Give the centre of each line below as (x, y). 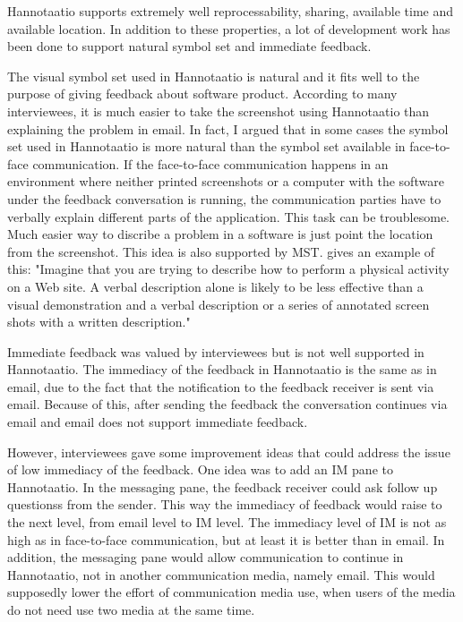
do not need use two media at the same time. (131, 609)
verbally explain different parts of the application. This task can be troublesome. (228, 216)
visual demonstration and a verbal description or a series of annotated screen (219, 304)
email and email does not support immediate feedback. (158, 422)
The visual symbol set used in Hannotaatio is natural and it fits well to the (214, 76)
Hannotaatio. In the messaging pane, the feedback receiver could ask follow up (223, 486)
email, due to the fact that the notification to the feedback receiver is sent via (221, 386)
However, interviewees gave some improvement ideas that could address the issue (229, 452)
